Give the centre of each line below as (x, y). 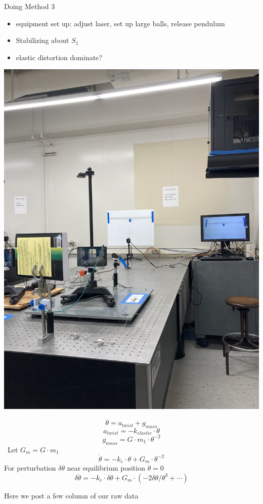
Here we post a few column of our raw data (71, 495)
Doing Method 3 (30, 6)
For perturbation (30, 468)
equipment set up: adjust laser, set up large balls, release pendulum (120, 23)
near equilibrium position (106, 468)
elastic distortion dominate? (59, 57)
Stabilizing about (42, 40)
